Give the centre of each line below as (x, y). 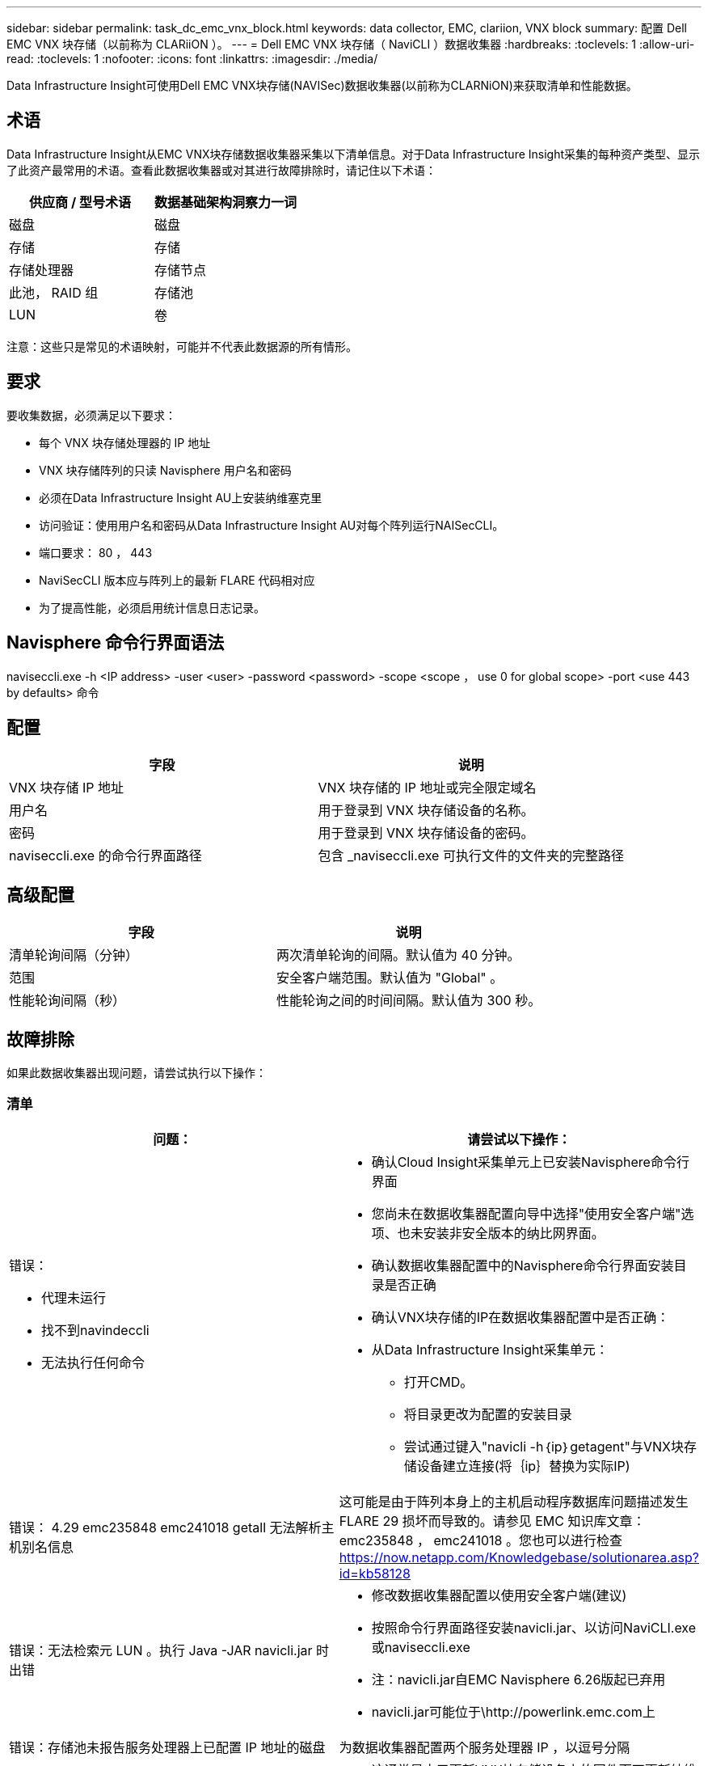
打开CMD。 (438, 1382)
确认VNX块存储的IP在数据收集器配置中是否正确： (520, 1317)
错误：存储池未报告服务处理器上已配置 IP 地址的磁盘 (167, 1747)
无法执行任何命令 (93, 1362)
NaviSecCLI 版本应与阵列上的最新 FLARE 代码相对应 (177, 580)
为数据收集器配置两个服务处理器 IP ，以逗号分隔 (485, 1747)
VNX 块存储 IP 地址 (67, 788)
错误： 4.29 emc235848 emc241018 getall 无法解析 (165, 1527)
